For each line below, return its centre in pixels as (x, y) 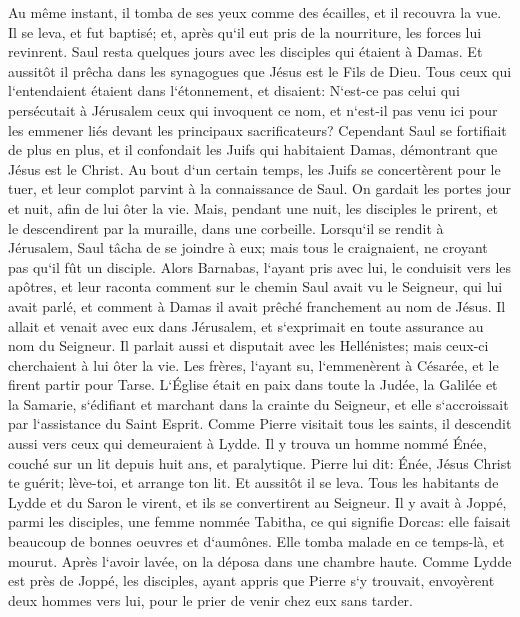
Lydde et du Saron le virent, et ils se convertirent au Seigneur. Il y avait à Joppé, (257, 501)
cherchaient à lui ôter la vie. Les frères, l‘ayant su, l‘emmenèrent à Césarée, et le (253, 364)
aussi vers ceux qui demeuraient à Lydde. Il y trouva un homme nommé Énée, (247, 443)
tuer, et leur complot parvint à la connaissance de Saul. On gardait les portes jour (260, 188)
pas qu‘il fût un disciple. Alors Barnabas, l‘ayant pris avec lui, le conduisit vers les (260, 266)
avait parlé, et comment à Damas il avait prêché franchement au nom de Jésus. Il (257, 305)
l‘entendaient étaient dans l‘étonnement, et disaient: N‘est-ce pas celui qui (234, 90)
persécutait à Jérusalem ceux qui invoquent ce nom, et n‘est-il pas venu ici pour (253, 109)
